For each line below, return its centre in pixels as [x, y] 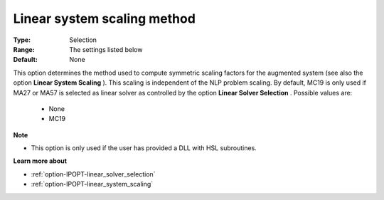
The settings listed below [106, 49]
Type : [22, 40]
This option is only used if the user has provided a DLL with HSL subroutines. [144, 148]
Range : [24, 49]
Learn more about [40, 161]
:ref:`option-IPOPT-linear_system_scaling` [92, 184]
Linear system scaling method [104, 19]
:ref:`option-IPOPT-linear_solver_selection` [93, 174]
